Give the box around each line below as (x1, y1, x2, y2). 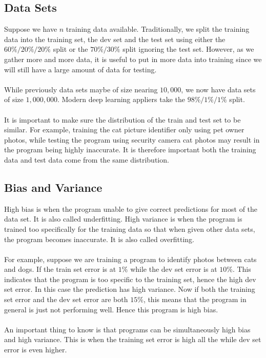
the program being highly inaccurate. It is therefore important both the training (4, 144, 256, 155)
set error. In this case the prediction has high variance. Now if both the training (4, 284, 255, 294)
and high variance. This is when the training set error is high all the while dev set (4, 334, 261, 345)
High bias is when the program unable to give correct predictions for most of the (4, 203, 258, 214)
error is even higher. (4, 344, 67, 355)
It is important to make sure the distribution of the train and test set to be (4, 114, 241, 125)
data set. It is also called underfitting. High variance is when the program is (4, 213, 242, 224)
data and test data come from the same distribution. (4, 154, 169, 165)
